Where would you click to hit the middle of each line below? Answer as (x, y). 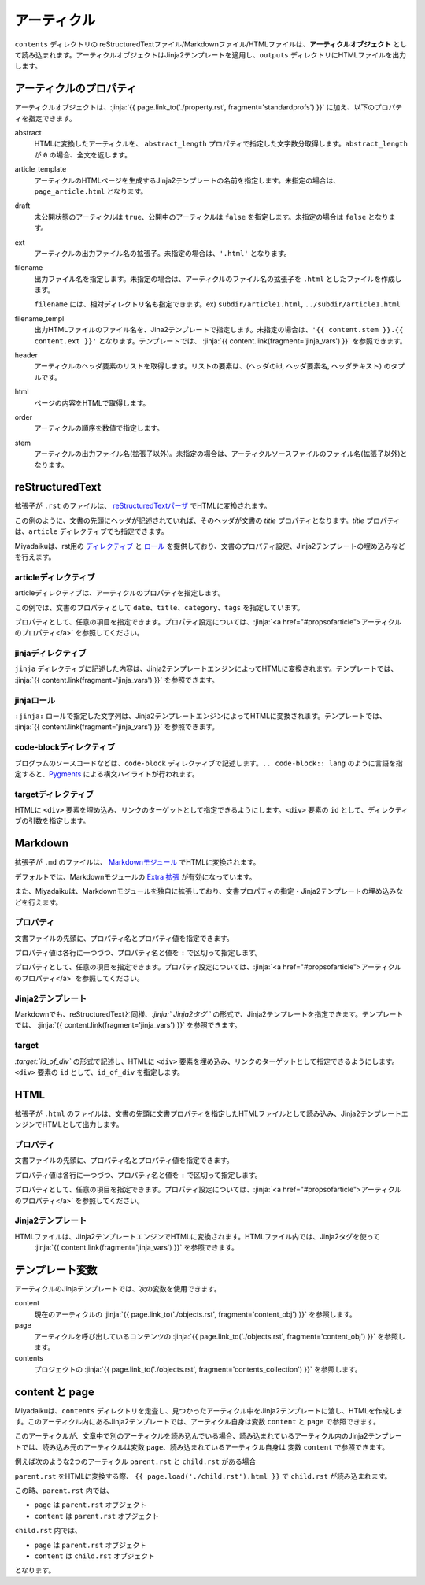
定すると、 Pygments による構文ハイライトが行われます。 (107, 774)
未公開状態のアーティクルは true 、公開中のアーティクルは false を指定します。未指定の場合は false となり (211, 217)
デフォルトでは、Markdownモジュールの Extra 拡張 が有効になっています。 (135, 876)
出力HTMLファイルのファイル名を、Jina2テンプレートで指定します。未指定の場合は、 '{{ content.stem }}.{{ (219, 330)
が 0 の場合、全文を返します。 (83, 154)
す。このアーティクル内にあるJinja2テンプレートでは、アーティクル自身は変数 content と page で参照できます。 (198, 1422)
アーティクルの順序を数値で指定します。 (99, 428)
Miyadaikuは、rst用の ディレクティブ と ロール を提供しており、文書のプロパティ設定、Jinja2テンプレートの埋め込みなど (210, 546)
